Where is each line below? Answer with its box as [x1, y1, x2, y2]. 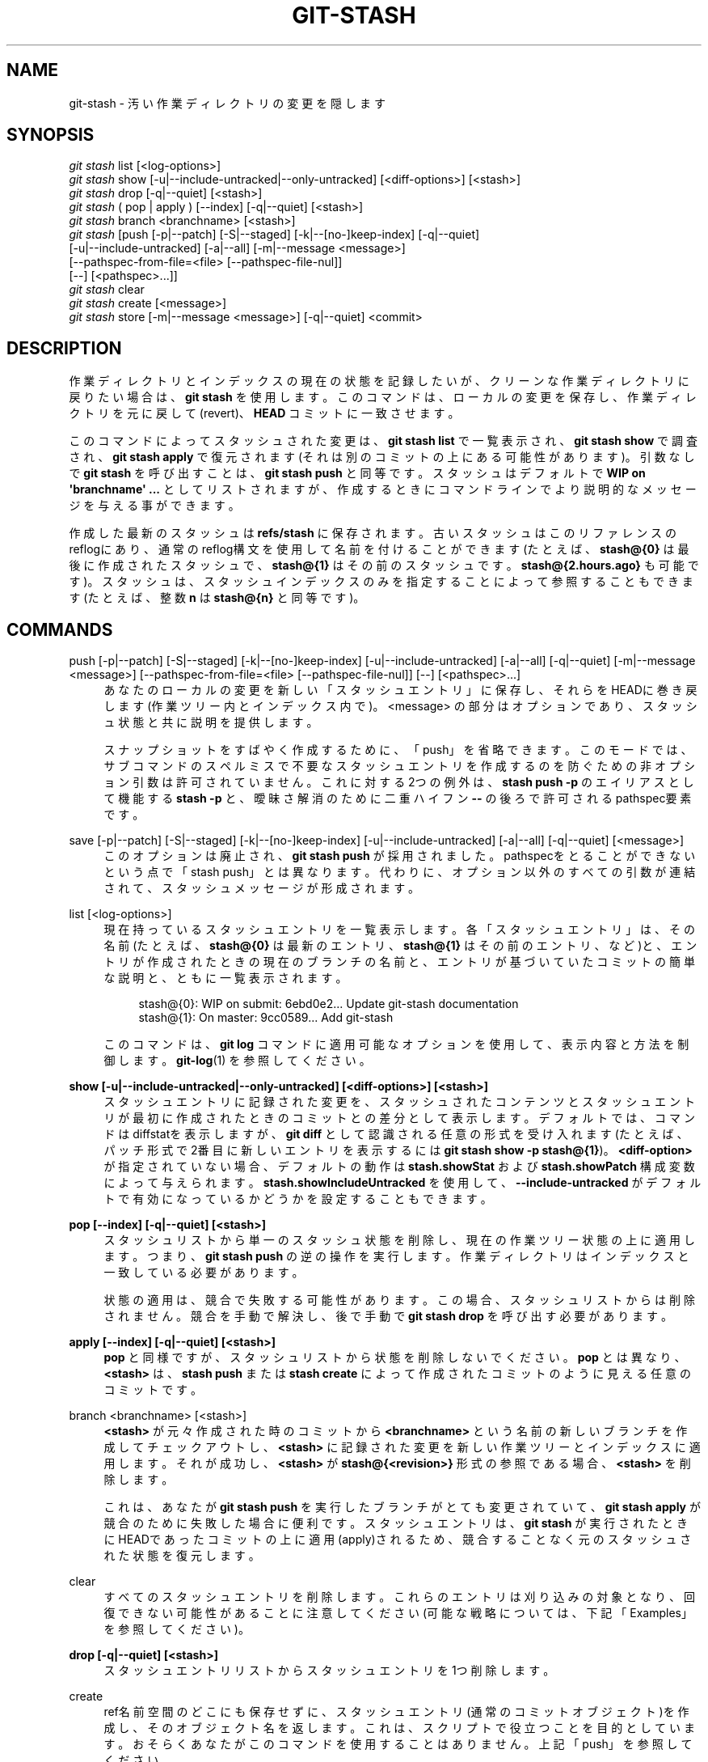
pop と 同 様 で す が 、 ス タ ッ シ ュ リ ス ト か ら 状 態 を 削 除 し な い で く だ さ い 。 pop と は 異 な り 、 [103, 1350, 686, 1365]
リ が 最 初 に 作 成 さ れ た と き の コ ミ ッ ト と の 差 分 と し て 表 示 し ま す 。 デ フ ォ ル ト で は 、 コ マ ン [103, 1111, 695, 1125]
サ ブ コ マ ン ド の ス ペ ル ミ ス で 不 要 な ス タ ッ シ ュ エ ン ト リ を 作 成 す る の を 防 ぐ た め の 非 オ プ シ [103, 759, 695, 773]
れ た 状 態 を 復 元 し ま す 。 [103, 1548, 260, 1563]
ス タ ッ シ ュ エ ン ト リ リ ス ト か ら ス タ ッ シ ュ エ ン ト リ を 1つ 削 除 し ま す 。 [103, 1663, 555, 1678]
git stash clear [69, 282, 145, 297]
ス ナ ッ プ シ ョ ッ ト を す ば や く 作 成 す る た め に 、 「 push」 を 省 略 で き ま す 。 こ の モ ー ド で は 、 [103, 743, 693, 757]
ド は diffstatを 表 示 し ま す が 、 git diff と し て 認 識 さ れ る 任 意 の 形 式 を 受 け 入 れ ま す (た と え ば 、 [103, 1127, 689, 1141]
